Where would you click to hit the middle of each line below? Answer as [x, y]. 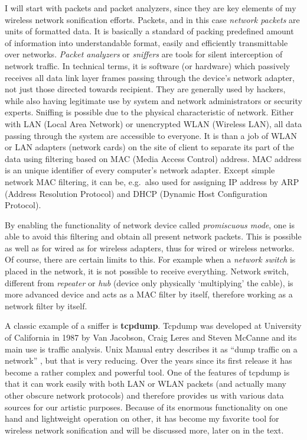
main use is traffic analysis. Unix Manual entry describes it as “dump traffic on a [151, 349]
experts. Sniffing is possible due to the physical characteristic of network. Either [149, 112]
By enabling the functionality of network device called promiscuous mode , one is [150, 224]
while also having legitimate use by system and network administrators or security [153, 100]
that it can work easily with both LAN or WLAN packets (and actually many [146, 384]
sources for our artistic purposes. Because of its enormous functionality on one [146, 407]
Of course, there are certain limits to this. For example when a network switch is [150, 259]
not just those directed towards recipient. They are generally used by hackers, [145, 89]
